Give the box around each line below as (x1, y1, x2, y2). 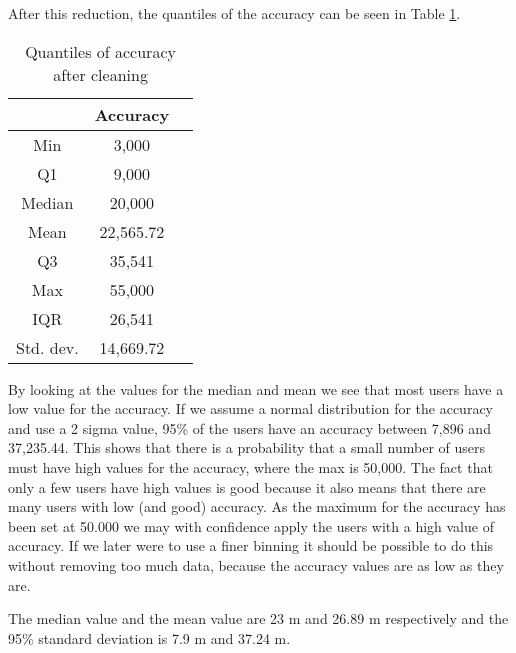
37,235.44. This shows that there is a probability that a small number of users (8, 437, 486, 458)
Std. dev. (16, 335, 79, 359)
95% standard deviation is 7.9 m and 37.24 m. (8, 627, 291, 648)
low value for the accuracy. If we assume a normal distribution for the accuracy (8, 398, 494, 419)
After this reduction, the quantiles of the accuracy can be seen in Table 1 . (8, 3, 461, 23)
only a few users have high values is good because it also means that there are (8, 476, 486, 497)
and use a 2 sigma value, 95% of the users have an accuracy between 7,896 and (8, 417, 491, 438)
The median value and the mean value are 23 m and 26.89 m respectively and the (8, 608, 509, 629)
